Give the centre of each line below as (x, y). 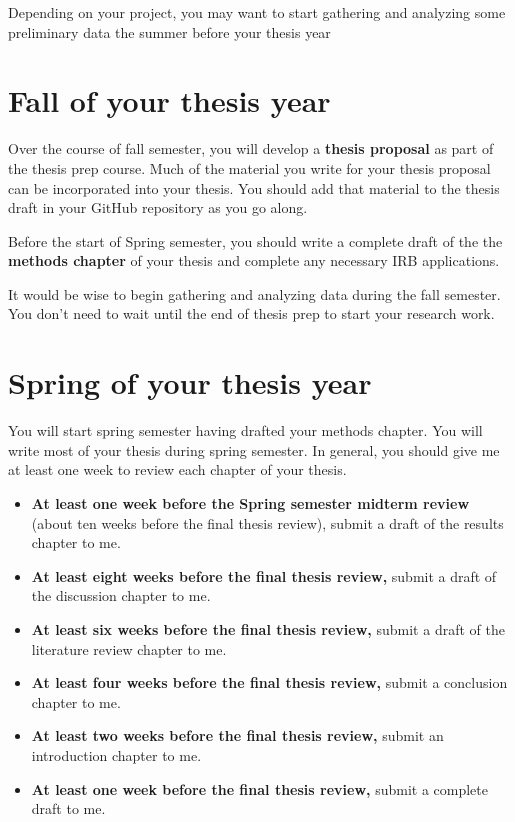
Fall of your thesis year (169, 100)
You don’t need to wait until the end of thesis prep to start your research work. (251, 313)
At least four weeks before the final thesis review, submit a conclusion (269, 682)
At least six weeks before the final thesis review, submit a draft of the (268, 628)
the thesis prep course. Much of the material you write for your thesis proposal (249, 167)
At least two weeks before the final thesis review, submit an (237, 735)
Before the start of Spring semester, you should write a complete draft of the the (255, 240)
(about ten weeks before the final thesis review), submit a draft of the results (267, 522)
